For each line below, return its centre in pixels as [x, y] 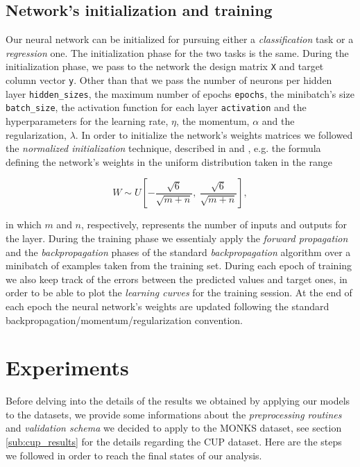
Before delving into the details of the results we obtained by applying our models [178, 401]
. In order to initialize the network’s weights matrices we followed [214, 134]
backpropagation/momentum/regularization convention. [124, 320]
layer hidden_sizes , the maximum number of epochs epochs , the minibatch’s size [180, 93]
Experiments [67, 367]
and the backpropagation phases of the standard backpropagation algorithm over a [178, 252]
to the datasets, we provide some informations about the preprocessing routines [174, 414]
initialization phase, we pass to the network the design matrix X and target [165, 66]
